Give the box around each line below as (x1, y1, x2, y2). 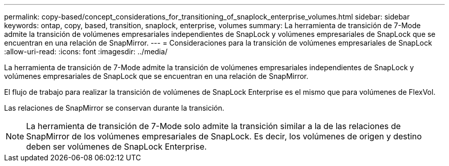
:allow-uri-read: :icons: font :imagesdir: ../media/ (4, 47, 168, 56)
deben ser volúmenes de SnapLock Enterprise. (26, 141, 207, 152)
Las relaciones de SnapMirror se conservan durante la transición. (4, 103, 224, 112)
